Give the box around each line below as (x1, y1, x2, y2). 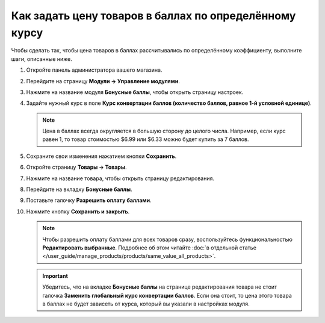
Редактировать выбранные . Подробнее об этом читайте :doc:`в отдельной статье (42, 244, 257, 251)
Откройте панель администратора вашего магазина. (26, 66, 162, 74)
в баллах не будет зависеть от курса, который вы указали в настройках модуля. (42, 300, 250, 307)
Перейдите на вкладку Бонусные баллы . (26, 186, 132, 193)
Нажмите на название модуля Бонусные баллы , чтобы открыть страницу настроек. (26, 88, 244, 96)
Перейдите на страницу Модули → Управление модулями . (26, 77, 181, 84)
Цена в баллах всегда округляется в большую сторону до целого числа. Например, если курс (42, 127, 286, 135)
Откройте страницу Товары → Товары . (26, 163, 127, 171)
